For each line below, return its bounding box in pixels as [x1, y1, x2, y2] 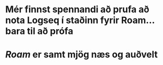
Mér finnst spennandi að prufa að [5, 4, 150, 15]
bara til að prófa [5, 26, 74, 37]
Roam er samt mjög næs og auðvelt [5, 49, 158, 60]
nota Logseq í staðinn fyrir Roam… [5, 14, 155, 26]
